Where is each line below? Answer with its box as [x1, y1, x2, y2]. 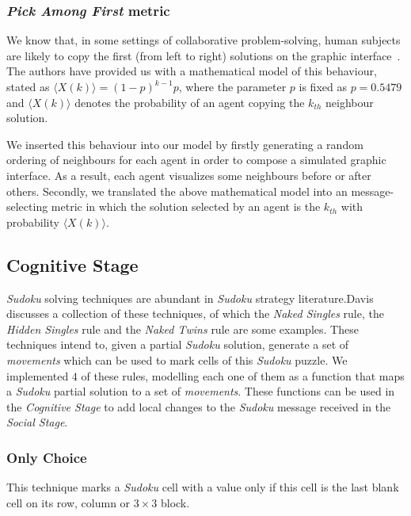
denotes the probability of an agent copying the [74, 94, 305, 110]
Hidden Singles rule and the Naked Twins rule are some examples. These [6, 320, 359, 337]
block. [160, 494, 190, 510]
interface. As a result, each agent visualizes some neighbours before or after [6, 166, 371, 183]
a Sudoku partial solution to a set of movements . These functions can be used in [6, 383, 395, 399]
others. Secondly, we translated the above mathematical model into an [6, 182, 348, 199]
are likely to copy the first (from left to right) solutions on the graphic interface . [6, 47, 401, 63]
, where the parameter [178, 78, 287, 94]
